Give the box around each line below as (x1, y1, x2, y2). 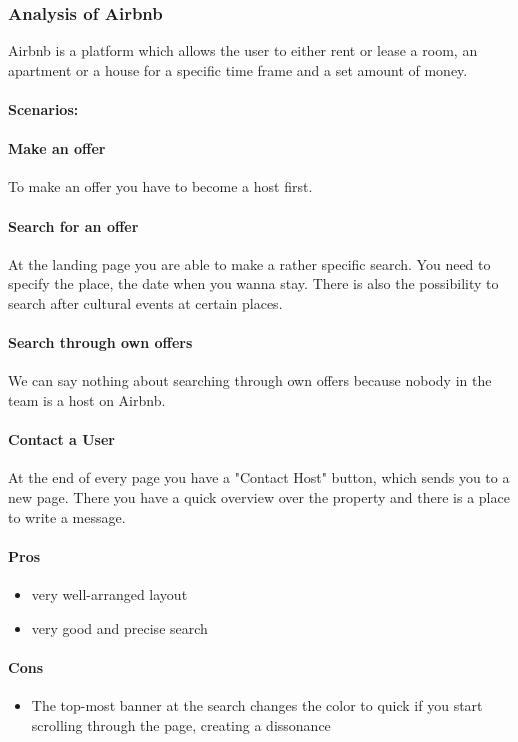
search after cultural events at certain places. (8, 292, 283, 313)
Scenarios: (8, 99, 79, 119)
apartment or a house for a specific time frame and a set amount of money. (8, 59, 468, 80)
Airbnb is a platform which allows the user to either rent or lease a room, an (8, 40, 478, 61)
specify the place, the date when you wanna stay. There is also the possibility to (8, 273, 499, 294)
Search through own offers (8, 332, 193, 353)
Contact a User (8, 429, 115, 450)
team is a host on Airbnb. (8, 389, 166, 410)
